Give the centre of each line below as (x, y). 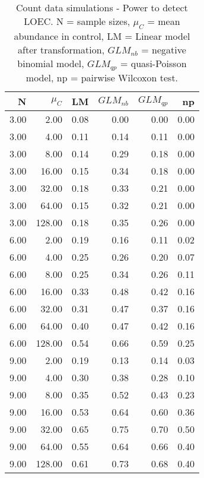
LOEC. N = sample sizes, (77, 21)
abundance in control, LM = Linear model (102, 36)
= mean (164, 21)
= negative (164, 50)
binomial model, (51, 64)
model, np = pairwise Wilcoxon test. (102, 78)
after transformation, (61, 50)
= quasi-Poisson (153, 64)
